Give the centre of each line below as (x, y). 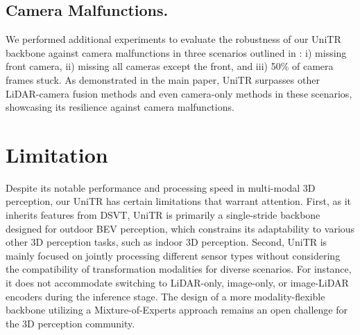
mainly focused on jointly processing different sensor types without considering (173, 255)
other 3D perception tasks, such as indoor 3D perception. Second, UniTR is (166, 242)
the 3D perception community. (70, 323)
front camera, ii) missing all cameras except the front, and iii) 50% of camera (170, 66)
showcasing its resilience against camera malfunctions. (120, 107)
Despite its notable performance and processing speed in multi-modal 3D (161, 187)
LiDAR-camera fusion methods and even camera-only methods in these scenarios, (179, 93)
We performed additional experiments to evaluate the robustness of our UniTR (173, 39)
